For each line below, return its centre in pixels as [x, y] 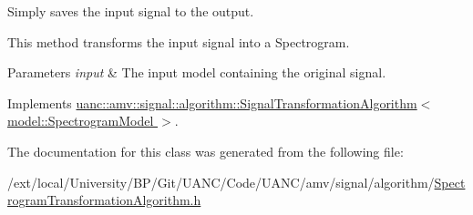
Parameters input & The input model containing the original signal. [197, 72]
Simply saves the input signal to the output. [131, 11]
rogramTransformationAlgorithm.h [104, 200]
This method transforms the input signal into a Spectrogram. [179, 41]
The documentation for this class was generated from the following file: [206, 151]
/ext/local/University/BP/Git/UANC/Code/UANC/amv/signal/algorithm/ [221, 182]
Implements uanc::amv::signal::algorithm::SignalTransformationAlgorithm [212, 102]
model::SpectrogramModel [81, 121]
